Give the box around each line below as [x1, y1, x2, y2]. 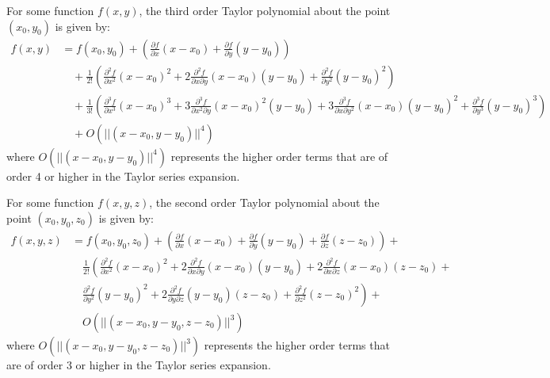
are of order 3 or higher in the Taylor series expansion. [6, 357, 271, 373]
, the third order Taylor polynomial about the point [139, 2, 391, 18]
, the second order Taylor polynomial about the [149, 194, 380, 211]
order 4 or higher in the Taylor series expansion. [6, 167, 240, 184]
